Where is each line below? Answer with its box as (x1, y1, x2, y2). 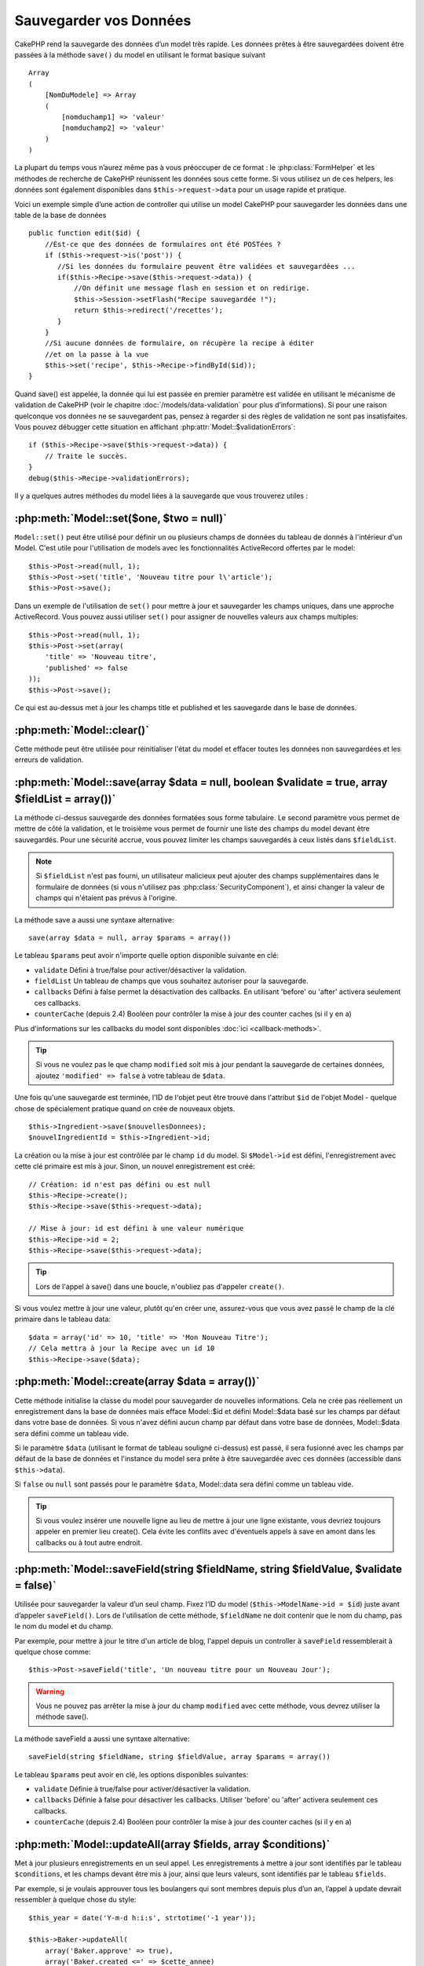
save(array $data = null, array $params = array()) (28, 933, 232, 942)
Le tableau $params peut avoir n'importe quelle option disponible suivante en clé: (14, 951, 279, 960)
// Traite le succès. (44, 451, 129, 460)
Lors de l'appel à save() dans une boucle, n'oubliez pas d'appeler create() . (35, 1282, 284, 1291)
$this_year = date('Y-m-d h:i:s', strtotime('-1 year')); (28, 1913, 257, 1922)
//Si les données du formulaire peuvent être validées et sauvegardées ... (57, 262, 356, 271)
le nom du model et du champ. (14, 1622, 114, 1631)
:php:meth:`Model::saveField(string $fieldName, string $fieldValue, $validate (14, 1562, 402, 1576)
